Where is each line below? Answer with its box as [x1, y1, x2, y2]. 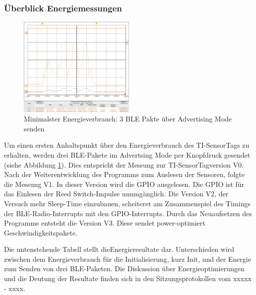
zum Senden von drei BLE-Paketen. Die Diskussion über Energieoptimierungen [4, 263, 245, 274]
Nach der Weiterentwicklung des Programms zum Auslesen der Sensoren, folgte [4, 169, 245, 179]
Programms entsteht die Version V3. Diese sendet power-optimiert [4, 218, 205, 228]
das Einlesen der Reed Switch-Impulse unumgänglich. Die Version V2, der [4, 188, 229, 199]
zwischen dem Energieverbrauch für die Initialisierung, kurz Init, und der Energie [4, 253, 251, 264]
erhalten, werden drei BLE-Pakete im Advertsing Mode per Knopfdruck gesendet [4, 149, 251, 160]
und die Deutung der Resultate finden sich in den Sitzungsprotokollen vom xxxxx [4, 273, 252, 284]
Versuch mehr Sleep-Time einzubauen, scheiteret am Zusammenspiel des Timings [4, 198, 251, 208]
